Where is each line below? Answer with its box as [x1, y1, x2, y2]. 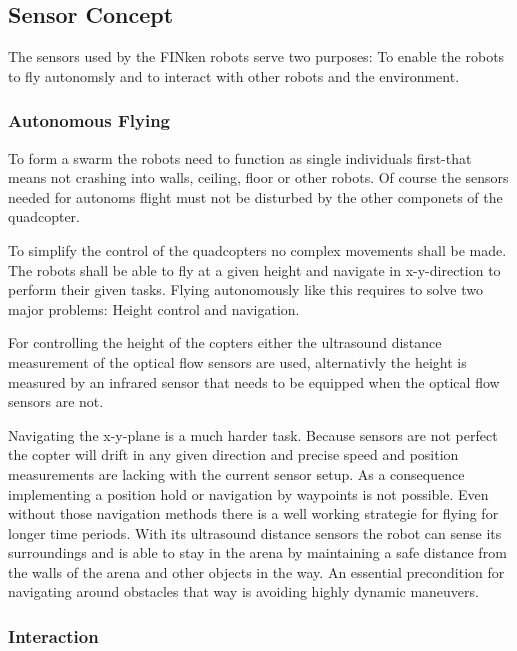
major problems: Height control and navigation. [8, 298, 300, 319]
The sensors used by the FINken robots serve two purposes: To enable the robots [8, 46, 505, 67]
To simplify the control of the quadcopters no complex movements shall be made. [8, 239, 507, 260]
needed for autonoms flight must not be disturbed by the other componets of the [8, 186, 503, 207]
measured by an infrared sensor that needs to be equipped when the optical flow [8, 371, 500, 392]
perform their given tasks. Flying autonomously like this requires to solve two [8, 279, 483, 300]
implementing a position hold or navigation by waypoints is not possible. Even [8, 483, 489, 504]
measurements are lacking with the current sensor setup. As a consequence [8, 463, 465, 484]
